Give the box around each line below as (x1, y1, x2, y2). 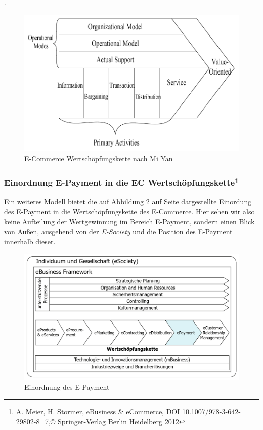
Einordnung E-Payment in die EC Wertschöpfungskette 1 (4, 175, 239, 189)
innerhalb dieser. (4, 236, 56, 246)
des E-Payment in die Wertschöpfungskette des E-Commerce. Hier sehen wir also (4, 206, 255, 217)
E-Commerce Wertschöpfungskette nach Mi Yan (24, 153, 173, 163)
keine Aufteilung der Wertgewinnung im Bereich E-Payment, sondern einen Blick (4, 216, 255, 227)
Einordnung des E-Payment (24, 381, 110, 392)
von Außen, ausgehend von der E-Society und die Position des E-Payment (4, 226, 233, 236)
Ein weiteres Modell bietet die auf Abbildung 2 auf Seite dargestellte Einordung (4, 196, 252, 207)
